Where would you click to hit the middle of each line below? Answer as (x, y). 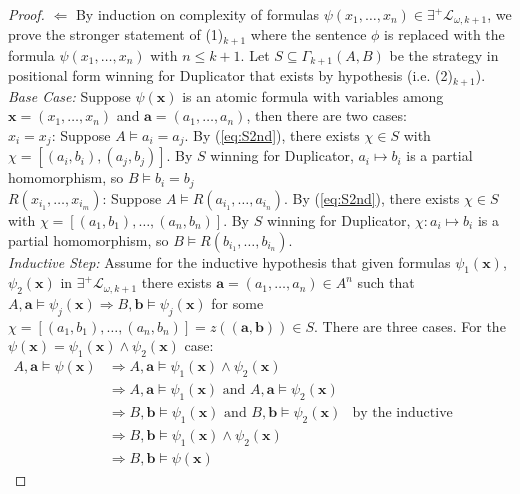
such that (386, 282)
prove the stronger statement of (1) (116, 34)
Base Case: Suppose (69, 95)
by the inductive (402, 412)
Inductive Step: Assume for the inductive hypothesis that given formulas (229, 261)
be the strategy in (444, 54)
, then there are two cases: (326, 115)
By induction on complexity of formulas (197, 14)
